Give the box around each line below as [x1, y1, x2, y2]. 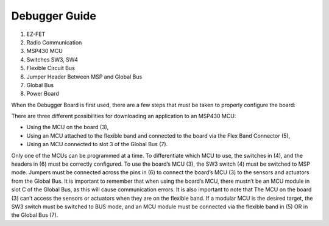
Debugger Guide [11, 9, 97, 23]
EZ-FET [26, 30, 46, 38]
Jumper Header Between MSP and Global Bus [26, 73, 143, 80]
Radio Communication [26, 38, 82, 46]
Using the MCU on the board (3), [26, 124, 109, 131]
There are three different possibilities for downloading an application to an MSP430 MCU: [11, 113, 236, 120]
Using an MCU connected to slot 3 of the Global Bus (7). [26, 141, 168, 148]
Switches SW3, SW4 [26, 55, 79, 63]
